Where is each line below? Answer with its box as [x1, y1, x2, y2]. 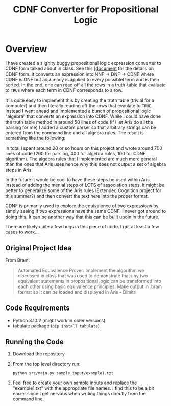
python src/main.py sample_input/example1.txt [12, 371, 114, 376]
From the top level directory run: [12, 361, 81, 367]
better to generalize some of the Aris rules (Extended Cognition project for [5, 187, 162, 194]
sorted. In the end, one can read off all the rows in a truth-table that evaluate [5, 82, 166, 88]
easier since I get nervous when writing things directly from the [12, 391, 146, 397]
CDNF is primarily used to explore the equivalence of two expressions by [5, 203, 159, 209]
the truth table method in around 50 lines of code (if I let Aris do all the [5, 118, 153, 125]
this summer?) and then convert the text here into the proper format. [5, 193, 149, 199]
